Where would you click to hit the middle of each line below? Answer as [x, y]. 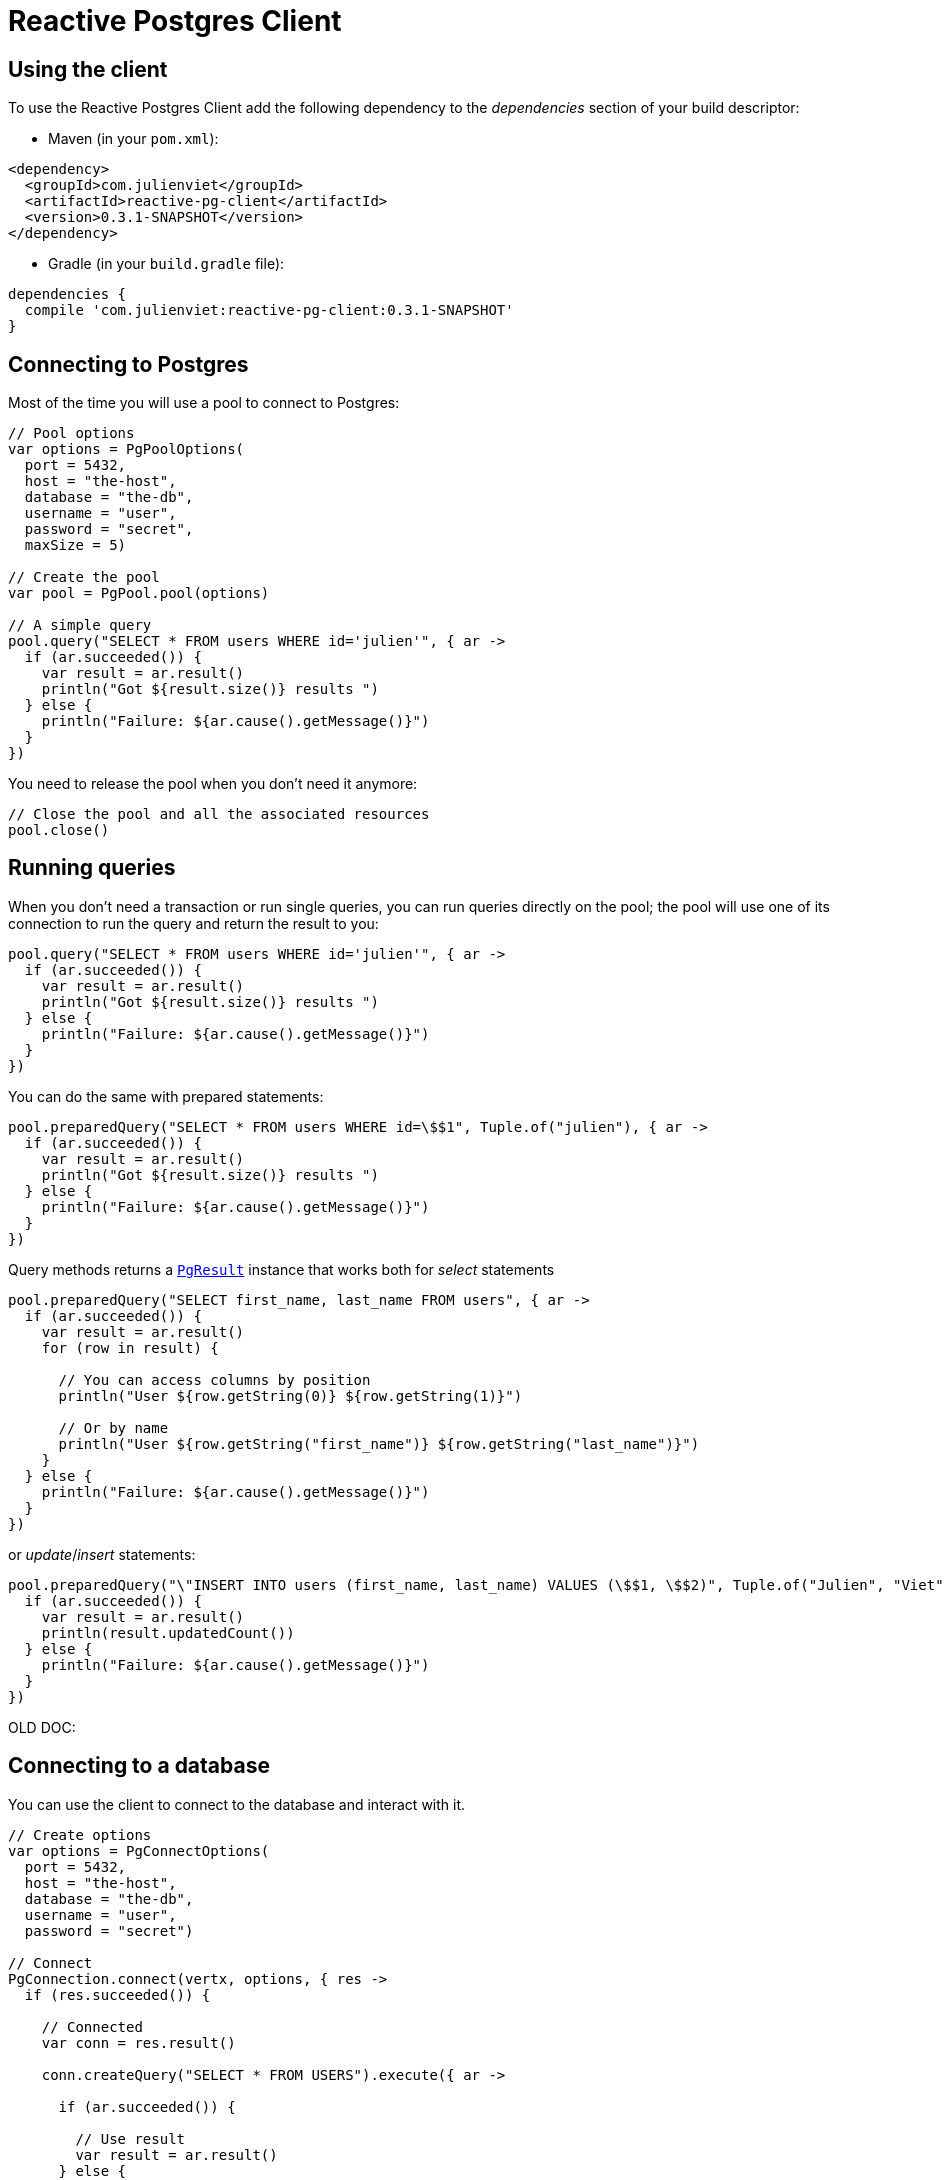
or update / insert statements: [102, 1554]
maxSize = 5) [75, 545]
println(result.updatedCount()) [168, 1632]
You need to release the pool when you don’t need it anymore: [213, 784]
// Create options [80, 1834]
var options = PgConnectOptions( [139, 1850]
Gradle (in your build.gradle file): [166, 264]
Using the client [88, 69]
